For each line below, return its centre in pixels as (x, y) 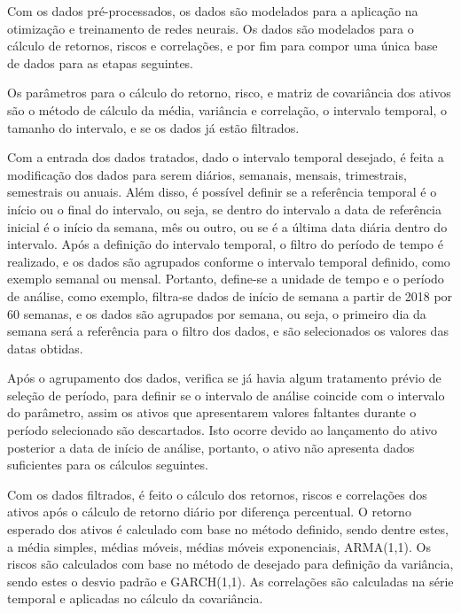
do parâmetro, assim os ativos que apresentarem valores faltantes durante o (212, 412)
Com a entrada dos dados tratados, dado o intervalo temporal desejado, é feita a (226, 157)
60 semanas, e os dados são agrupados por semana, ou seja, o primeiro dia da (217, 313)
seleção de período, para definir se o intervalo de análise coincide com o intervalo (226, 395)
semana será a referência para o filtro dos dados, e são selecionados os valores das (228, 331)
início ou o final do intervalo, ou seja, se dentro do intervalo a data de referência (224, 209)
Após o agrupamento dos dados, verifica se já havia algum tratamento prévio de (224, 378)
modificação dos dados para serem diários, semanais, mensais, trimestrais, (207, 174)
